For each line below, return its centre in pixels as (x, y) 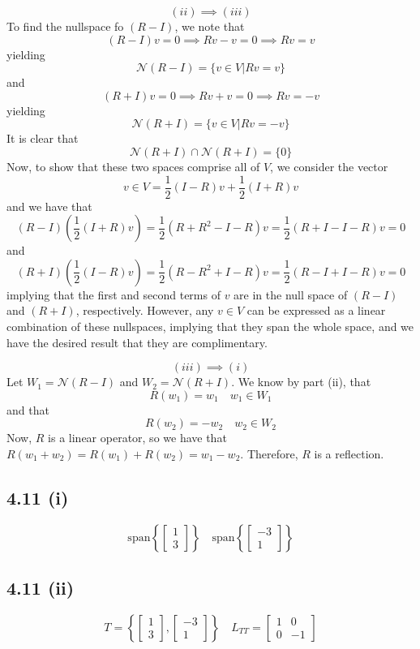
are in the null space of (291, 294)
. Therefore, (269, 453)
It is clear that (43, 138)
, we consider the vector (329, 166)
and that (28, 409)
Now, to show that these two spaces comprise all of (133, 166)
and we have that (49, 206)
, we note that (210, 26)
